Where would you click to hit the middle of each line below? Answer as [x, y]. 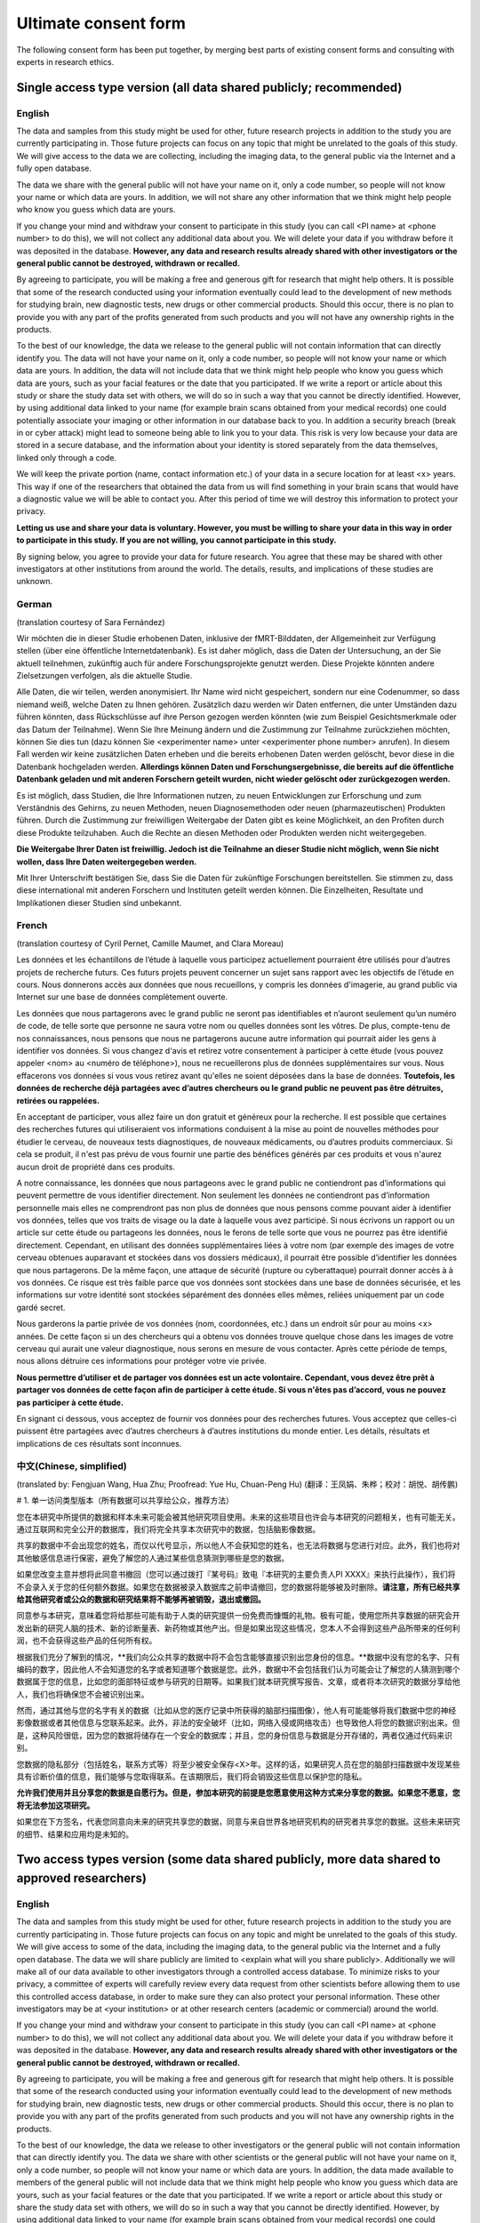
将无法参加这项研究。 [56, 1805]
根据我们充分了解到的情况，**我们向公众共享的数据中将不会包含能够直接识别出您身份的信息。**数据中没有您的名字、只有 [239, 1657]
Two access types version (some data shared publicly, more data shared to [228, 1860]
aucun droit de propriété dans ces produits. [96, 1167]
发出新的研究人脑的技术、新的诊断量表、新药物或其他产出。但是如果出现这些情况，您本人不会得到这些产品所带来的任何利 [238, 1628]
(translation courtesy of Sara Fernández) [91, 622]
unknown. [35, 582]
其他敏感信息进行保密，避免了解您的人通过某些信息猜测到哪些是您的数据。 [152, 1558]
